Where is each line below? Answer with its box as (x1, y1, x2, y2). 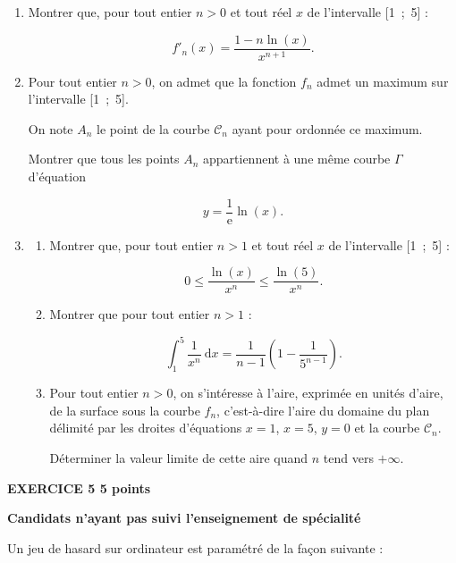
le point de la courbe (97, 119, 210, 138)
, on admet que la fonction (151, 71, 297, 90)
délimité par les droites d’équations (49, 418, 242, 437)
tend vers (323, 449, 374, 467)
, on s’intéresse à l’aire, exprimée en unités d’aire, (173, 383, 443, 402)
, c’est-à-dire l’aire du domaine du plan (216, 400, 430, 419)
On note (28, 119, 73, 138)
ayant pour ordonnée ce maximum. (232, 119, 423, 138)
